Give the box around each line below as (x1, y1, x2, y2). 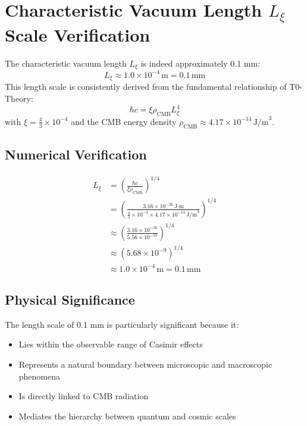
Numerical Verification (5, 145, 147, 164)
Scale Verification (5, 23, 151, 47)
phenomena (18, 369, 61, 382)
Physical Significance (5, 290, 135, 308)
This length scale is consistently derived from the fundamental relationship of (5, 80, 287, 93)
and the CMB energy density (71, 115, 177, 127)
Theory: (5, 92, 33, 105)
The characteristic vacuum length (5, 57, 127, 70)
